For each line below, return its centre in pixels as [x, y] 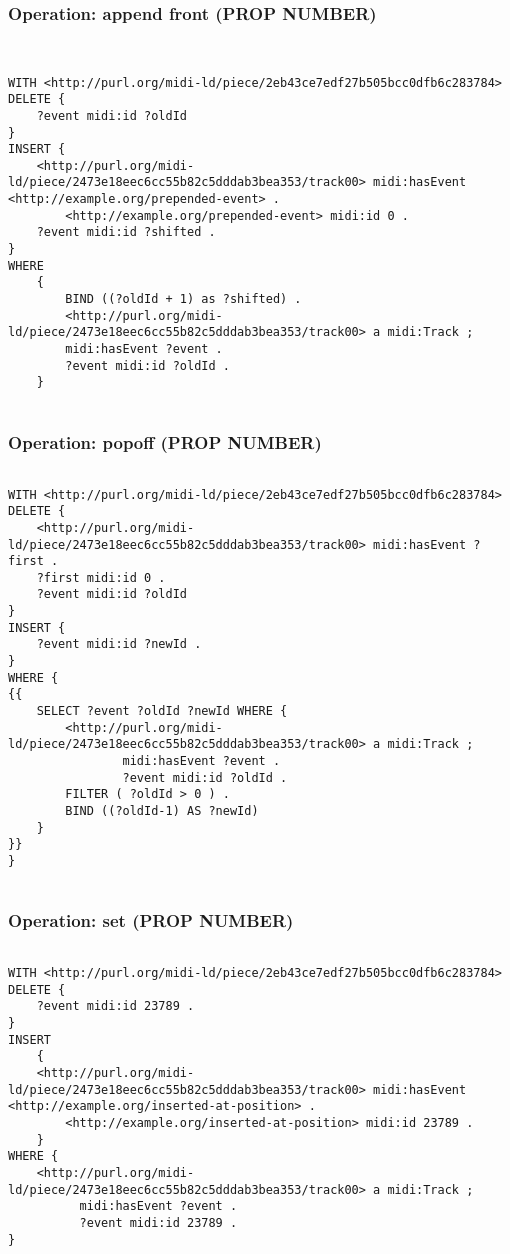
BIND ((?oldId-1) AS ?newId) [162, 811]
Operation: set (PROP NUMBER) [151, 920]
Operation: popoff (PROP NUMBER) [165, 441]
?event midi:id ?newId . [119, 644]
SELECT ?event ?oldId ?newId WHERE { [162, 711]
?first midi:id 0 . [101, 577]
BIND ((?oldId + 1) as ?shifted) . [183, 299]
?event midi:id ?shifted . [126, 232]
